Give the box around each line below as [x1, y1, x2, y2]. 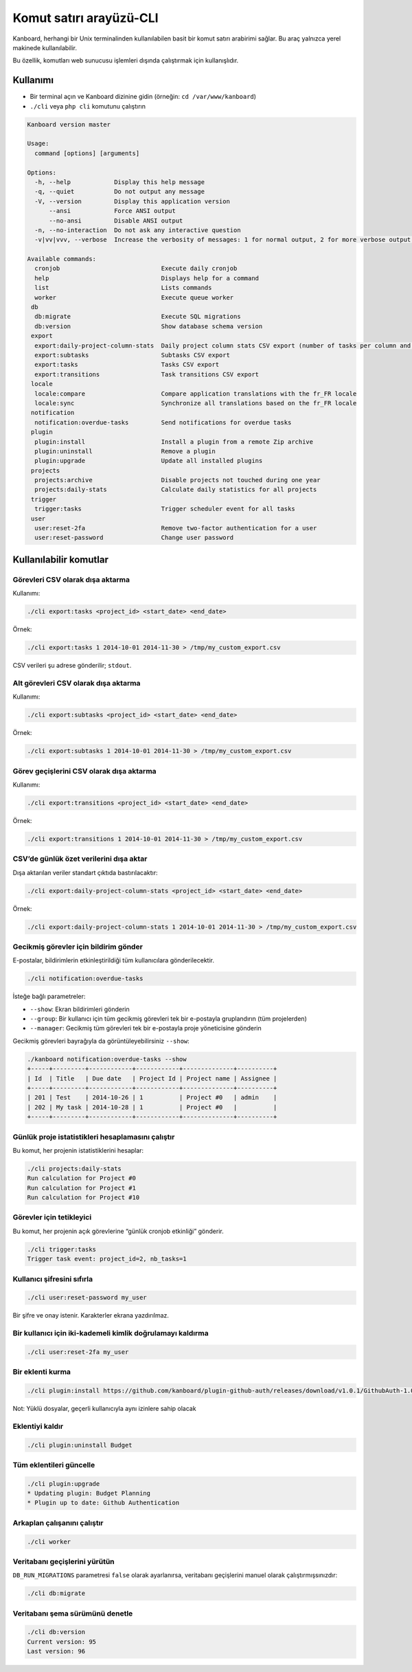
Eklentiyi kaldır [12, 1421, 64, 1431]
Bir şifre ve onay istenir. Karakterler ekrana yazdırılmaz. [12, 1311, 170, 1320]
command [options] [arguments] [34, 149, 140, 157]
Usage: [27, 139, 49, 148]
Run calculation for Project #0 [27, 1175, 137, 1182]
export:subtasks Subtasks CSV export [34, 351, 230, 359]
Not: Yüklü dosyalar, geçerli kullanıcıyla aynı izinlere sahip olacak [12, 1404, 196, 1412]
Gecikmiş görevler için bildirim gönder [12, 942, 144, 951]
